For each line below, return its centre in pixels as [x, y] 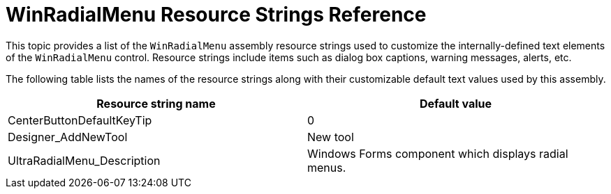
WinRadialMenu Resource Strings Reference [216, 15]
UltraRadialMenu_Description [84, 160]
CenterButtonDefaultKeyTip [80, 120]
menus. [327, 167]
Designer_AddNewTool [68, 137]
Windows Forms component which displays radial [438, 153]
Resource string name [156, 103]
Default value [456, 103]
